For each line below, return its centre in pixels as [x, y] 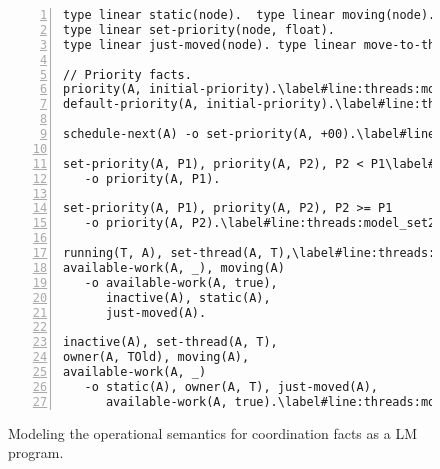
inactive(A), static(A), [188, 297]
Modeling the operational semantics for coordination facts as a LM [212, 432]
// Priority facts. [127, 74]
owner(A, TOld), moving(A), [156, 357]
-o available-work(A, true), [181, 282]
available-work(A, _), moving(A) [174, 267]
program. [36, 452]
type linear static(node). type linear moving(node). [249, 15]
